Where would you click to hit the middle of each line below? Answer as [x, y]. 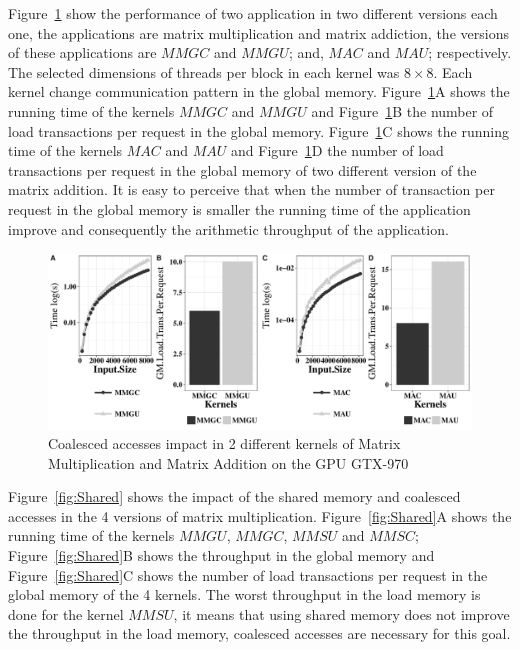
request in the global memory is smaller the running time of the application [239, 208]
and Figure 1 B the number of [402, 110]
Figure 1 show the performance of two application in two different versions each [253, 13]
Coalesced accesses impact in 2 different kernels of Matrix [224, 443]
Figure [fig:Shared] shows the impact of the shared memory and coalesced [234, 496]
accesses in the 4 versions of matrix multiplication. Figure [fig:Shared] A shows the [260, 515]
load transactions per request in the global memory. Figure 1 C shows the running [258, 130]
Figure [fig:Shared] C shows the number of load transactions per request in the [248, 574]
